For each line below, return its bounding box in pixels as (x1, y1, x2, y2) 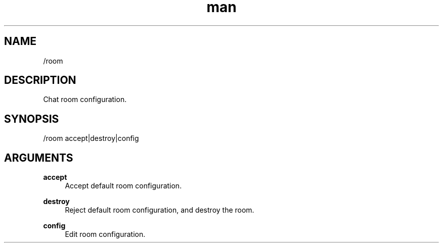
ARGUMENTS (4, 151, 73, 164)
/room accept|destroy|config (43, 134, 139, 143)
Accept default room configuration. (65, 181, 182, 190)
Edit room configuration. (65, 230, 146, 239)
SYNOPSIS (4, 112, 59, 125)
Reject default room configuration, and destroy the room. (65, 206, 254, 215)
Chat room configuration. (43, 95, 127, 104)
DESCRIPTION (4, 74, 76, 87)
